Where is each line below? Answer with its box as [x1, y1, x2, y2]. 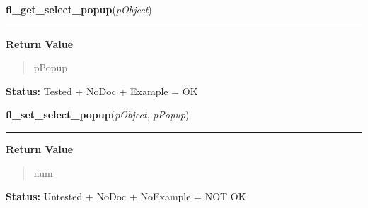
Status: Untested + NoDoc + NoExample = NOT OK [6, 189, 246, 204]
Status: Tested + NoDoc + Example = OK [6, 83, 198, 98]
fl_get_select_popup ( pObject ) [6, 2, 152, 16]
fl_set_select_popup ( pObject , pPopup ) [6, 107, 190, 122]
